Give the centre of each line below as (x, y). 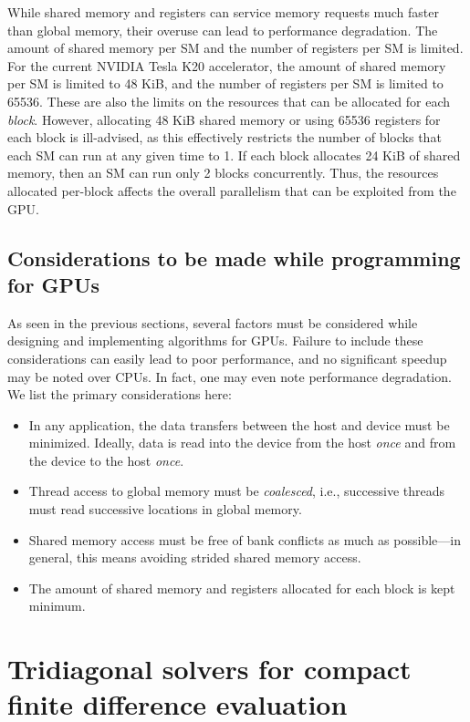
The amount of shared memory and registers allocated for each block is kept (242, 588)
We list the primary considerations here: (120, 394)
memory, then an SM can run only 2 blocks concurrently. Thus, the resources (223, 173)
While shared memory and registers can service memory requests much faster (223, 12)
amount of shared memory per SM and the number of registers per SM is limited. (235, 48)
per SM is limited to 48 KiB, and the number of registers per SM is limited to (225, 83)
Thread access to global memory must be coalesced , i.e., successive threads (237, 491)
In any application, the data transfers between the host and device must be (239, 424)
